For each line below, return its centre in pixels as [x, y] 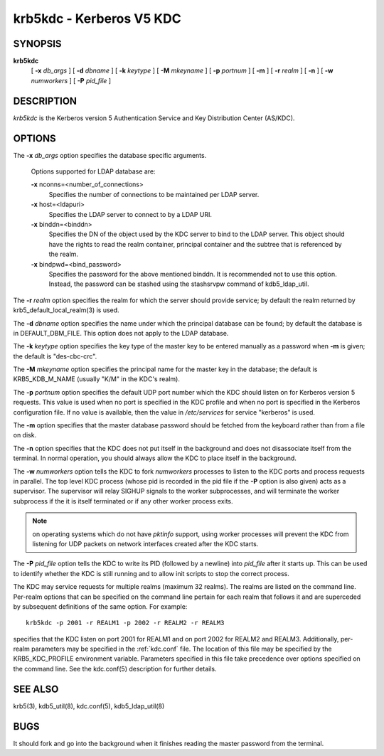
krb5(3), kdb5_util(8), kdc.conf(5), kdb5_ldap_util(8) [89, 706]
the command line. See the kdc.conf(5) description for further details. [115, 669]
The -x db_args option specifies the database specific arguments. [110, 155]
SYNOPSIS [37, 44]
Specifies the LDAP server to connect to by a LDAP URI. [130, 214]
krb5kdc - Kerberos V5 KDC [97, 18]
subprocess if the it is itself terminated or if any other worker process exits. [123, 501]
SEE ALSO [36, 689]
